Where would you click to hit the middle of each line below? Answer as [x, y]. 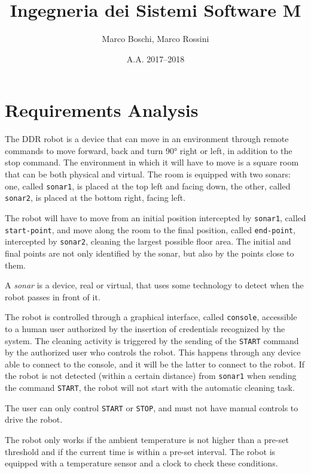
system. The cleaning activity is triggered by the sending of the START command [152, 340]
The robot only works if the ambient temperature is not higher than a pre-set [147, 439]
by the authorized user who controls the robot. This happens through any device [153, 352]
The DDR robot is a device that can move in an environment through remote [147, 139]
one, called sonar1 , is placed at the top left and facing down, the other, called [148, 186]
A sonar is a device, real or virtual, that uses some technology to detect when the [154, 285]
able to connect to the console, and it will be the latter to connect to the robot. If [155, 364]
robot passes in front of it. [53, 296]
